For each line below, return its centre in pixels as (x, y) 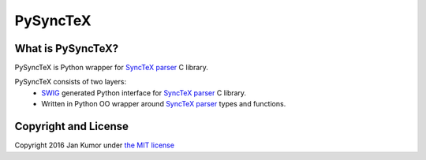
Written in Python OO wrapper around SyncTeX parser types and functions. (164, 104)
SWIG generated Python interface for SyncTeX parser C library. (144, 93)
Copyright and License (72, 127)
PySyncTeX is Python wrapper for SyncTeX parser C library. (111, 68)
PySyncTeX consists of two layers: (70, 82)
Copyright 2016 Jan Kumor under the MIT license (95, 145)
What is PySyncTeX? (67, 48)
